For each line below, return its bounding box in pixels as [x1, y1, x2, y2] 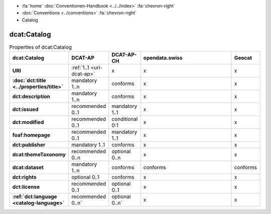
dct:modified [12, 119, 44, 126]
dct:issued [12, 106, 39, 113]
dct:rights [12, 174, 37, 181]
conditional [111, 116, 138, 123]
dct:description [12, 93, 50, 100]
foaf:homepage [12, 132, 50, 139]
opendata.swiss [143, 54, 183, 61]
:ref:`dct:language [12, 193, 57, 200]
